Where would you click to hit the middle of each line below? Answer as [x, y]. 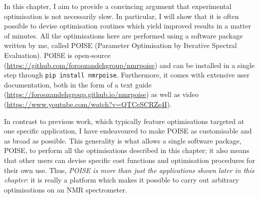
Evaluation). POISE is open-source [57, 55]
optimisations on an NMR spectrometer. [66, 189]
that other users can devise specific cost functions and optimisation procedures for [129, 160]
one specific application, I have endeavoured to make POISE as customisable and [128, 131]
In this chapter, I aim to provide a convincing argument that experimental [118, 6]
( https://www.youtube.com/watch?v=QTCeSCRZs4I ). [88, 104]
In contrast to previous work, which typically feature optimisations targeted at [124, 121]
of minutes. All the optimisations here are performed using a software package [124, 35]
